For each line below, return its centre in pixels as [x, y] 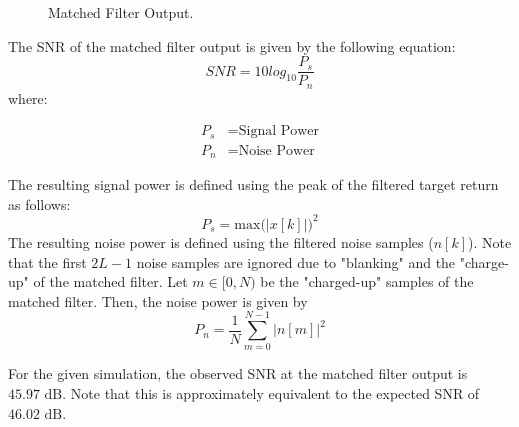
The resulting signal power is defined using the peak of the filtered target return [253, 184]
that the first [47, 261]
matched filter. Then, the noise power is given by [158, 300]
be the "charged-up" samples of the [367, 281]
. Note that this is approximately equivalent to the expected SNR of [271, 393]
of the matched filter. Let [110, 281]
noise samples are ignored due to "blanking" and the [296, 261]
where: [28, 97]
